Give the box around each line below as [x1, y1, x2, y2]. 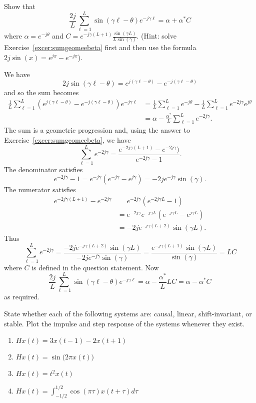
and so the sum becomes [4, 87, 79, 98]
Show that [4, 1, 35, 11]
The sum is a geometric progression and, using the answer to [4, 125, 190, 135]
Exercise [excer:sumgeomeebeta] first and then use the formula [4, 42, 196, 53]
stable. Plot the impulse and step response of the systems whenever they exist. [4, 318, 245, 328]
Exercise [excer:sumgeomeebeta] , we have [4, 134, 131, 145]
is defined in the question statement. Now [31, 262, 159, 272]
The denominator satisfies [4, 164, 83, 174]
